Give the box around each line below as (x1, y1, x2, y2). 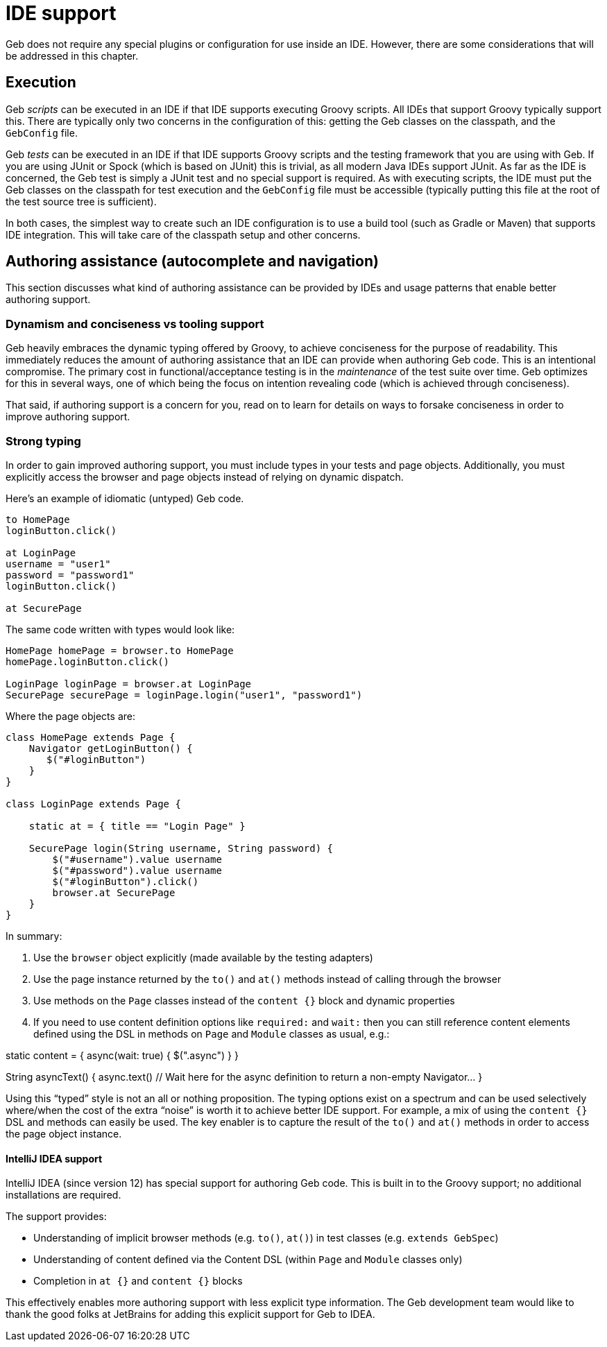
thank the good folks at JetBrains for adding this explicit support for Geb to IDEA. (6, 1308, 375, 1321)
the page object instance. (6, 1127, 122, 1140)
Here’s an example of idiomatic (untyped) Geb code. (6, 492, 244, 504)
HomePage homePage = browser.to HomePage (6, 644, 234, 656)
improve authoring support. (6, 411, 130, 423)
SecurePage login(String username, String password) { (28, 842, 334, 854)
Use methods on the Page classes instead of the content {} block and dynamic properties (33, 994, 455, 1006)
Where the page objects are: (6, 710, 135, 722)
